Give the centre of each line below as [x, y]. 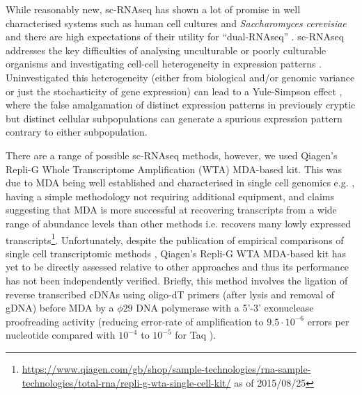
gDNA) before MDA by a [60, 308]
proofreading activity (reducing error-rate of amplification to [135, 321]
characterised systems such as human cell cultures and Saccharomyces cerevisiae [176, 23]
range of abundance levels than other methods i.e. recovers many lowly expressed [178, 223]
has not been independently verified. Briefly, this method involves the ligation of [177, 280]
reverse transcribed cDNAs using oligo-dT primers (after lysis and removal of [170, 294]
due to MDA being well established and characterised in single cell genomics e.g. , [180, 183]
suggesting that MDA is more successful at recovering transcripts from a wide [171, 210]
